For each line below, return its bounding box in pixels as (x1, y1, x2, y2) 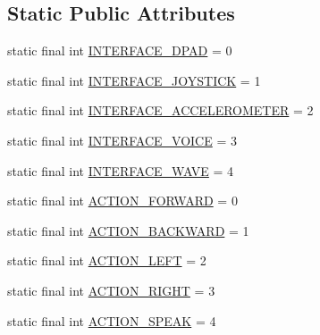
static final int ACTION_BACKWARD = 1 (7, 221, 249, 239)
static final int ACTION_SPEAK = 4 (7, 311, 216, 330)
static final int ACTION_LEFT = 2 (7, 251, 206, 270)
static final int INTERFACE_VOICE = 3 (7, 130, 237, 149)
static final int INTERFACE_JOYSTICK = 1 (7, 71, 261, 89)
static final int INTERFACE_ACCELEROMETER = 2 (7, 101, 314, 120)
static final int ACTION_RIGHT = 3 (7, 281, 215, 299)
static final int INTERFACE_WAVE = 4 (7, 161, 234, 180)
